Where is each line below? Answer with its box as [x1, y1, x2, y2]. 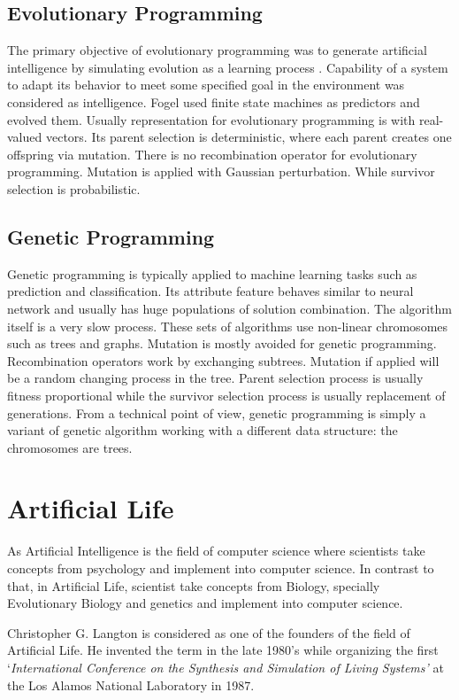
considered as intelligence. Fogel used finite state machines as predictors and [7, 92, 420, 111]
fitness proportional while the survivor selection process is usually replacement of [7, 385, 446, 404]
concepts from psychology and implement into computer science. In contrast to [7, 559, 434, 577]
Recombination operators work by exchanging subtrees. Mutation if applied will [7, 351, 440, 369]
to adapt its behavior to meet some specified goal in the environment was [7, 75, 405, 94]
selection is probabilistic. [7, 179, 141, 198]
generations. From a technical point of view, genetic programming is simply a [7, 403, 426, 422]
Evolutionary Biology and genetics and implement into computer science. [7, 594, 403, 612]
